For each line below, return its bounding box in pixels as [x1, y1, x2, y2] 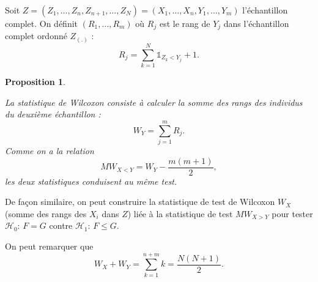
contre [49, 219, 73, 232]
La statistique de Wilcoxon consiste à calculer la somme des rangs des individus [5, 95, 303, 108]
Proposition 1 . [5, 75, 65, 88]
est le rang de [159, 17, 210, 29]
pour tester [272, 207, 313, 220]
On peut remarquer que [5, 240, 94, 253]
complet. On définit [5, 17, 78, 29]
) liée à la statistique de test [127, 207, 233, 220]
